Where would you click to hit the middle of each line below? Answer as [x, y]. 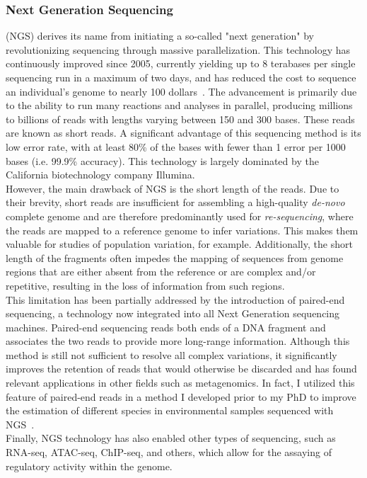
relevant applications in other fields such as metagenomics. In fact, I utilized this [180, 383]
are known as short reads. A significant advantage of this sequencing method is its [183, 133]
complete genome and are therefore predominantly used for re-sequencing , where [180, 216]
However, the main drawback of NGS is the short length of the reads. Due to [173, 188]
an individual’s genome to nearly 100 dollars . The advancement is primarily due [181, 91]
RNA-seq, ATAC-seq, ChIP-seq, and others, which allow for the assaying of [169, 452]
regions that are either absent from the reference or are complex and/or [161, 272]
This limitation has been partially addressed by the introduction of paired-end [175, 299]
